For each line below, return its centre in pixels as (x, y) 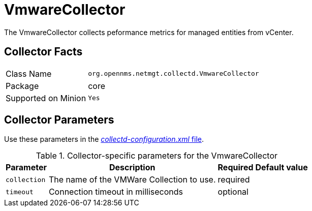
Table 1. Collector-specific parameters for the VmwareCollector (157, 156)
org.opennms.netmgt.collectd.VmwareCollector (174, 74)
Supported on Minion (46, 98)
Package (22, 86)
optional (233, 192)
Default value (282, 168)
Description (132, 168)
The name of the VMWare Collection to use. (132, 180)
